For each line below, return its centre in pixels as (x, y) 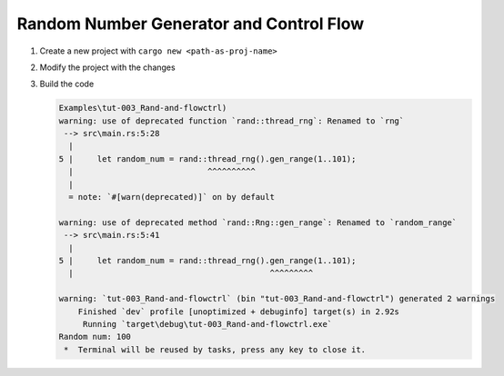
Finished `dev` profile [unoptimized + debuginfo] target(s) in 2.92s (239, 312)
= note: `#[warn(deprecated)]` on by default (171, 197)
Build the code (67, 84)
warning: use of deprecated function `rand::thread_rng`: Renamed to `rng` (232, 121)
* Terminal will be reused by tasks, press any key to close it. (215, 349)
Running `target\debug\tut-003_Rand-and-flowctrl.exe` (207, 324)
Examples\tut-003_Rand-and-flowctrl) (143, 108)
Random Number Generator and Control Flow (191, 24)
